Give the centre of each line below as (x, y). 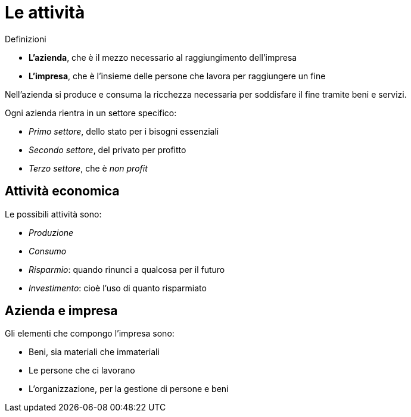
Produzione (51, 232)
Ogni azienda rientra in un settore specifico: (91, 113)
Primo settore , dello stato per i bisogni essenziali (124, 131)
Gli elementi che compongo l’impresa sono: (90, 334)
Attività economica (62, 191)
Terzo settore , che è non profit (88, 168)
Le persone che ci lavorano (82, 371)
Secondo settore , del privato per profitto (108, 150)
